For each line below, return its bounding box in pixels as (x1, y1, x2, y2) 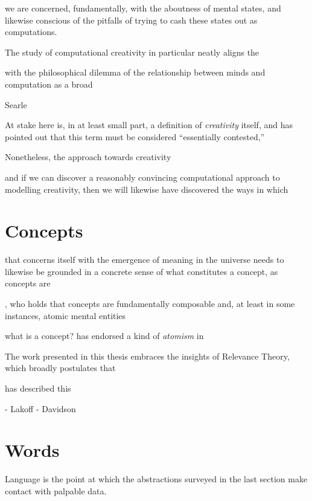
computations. (5, 25, 57, 38)
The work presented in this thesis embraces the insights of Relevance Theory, (5, 349, 290, 362)
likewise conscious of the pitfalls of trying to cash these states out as (5, 13, 258, 26)
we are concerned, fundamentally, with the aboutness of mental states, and (5, 2, 281, 14)
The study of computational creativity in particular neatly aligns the (5, 45, 259, 58)
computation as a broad (5, 77, 93, 90)
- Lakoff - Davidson (5, 402, 76, 415)
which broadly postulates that (5, 361, 116, 374)
